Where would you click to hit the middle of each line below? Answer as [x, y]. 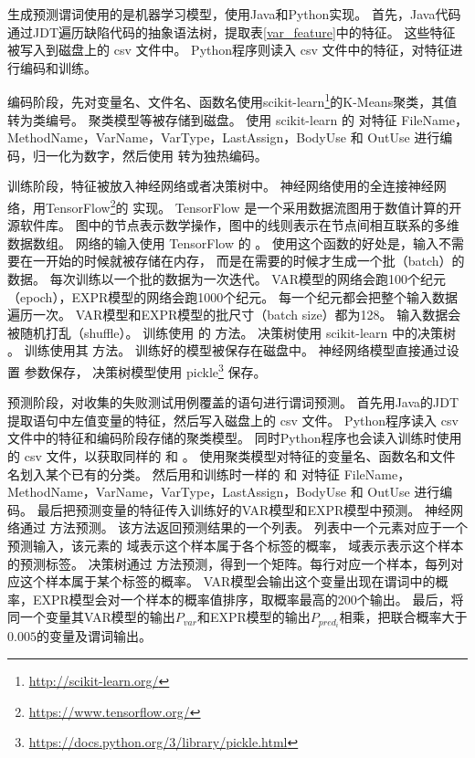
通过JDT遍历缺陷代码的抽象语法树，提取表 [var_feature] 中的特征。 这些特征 [232, 32]
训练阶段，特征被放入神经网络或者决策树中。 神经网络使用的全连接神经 [221, 186]
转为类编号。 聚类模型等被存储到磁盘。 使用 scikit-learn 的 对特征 [202, 119]
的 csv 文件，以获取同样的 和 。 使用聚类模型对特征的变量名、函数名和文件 [232, 456]
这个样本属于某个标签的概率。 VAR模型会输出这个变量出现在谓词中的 [227, 581]
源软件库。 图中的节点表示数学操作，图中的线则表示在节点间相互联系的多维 [233, 225]
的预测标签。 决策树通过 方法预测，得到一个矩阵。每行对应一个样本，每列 [229, 563]
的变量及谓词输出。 [94, 636]
